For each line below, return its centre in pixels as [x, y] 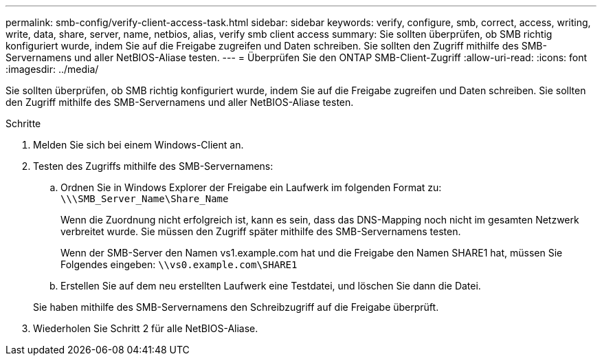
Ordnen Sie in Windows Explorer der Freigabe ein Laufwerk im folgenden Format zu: [251, 187]
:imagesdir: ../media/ [52, 69]
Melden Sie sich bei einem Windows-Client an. [138, 145]
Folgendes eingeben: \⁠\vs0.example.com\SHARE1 [179, 264]
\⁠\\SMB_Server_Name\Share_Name [145, 199]
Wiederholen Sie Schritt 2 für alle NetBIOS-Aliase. [146, 328]
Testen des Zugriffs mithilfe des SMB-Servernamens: [153, 166]
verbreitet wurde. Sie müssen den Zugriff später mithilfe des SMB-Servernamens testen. [261, 231]
